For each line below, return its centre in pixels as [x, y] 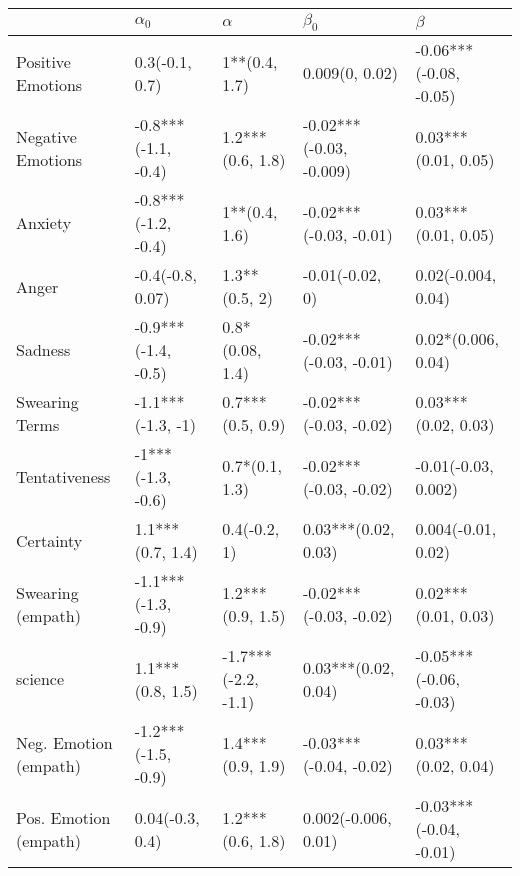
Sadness [43, 350]
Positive [43, 61]
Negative [46, 136]
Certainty [49, 540]
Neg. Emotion [64, 742]
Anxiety [44, 223]
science [40, 679]
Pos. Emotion [63, 817]
